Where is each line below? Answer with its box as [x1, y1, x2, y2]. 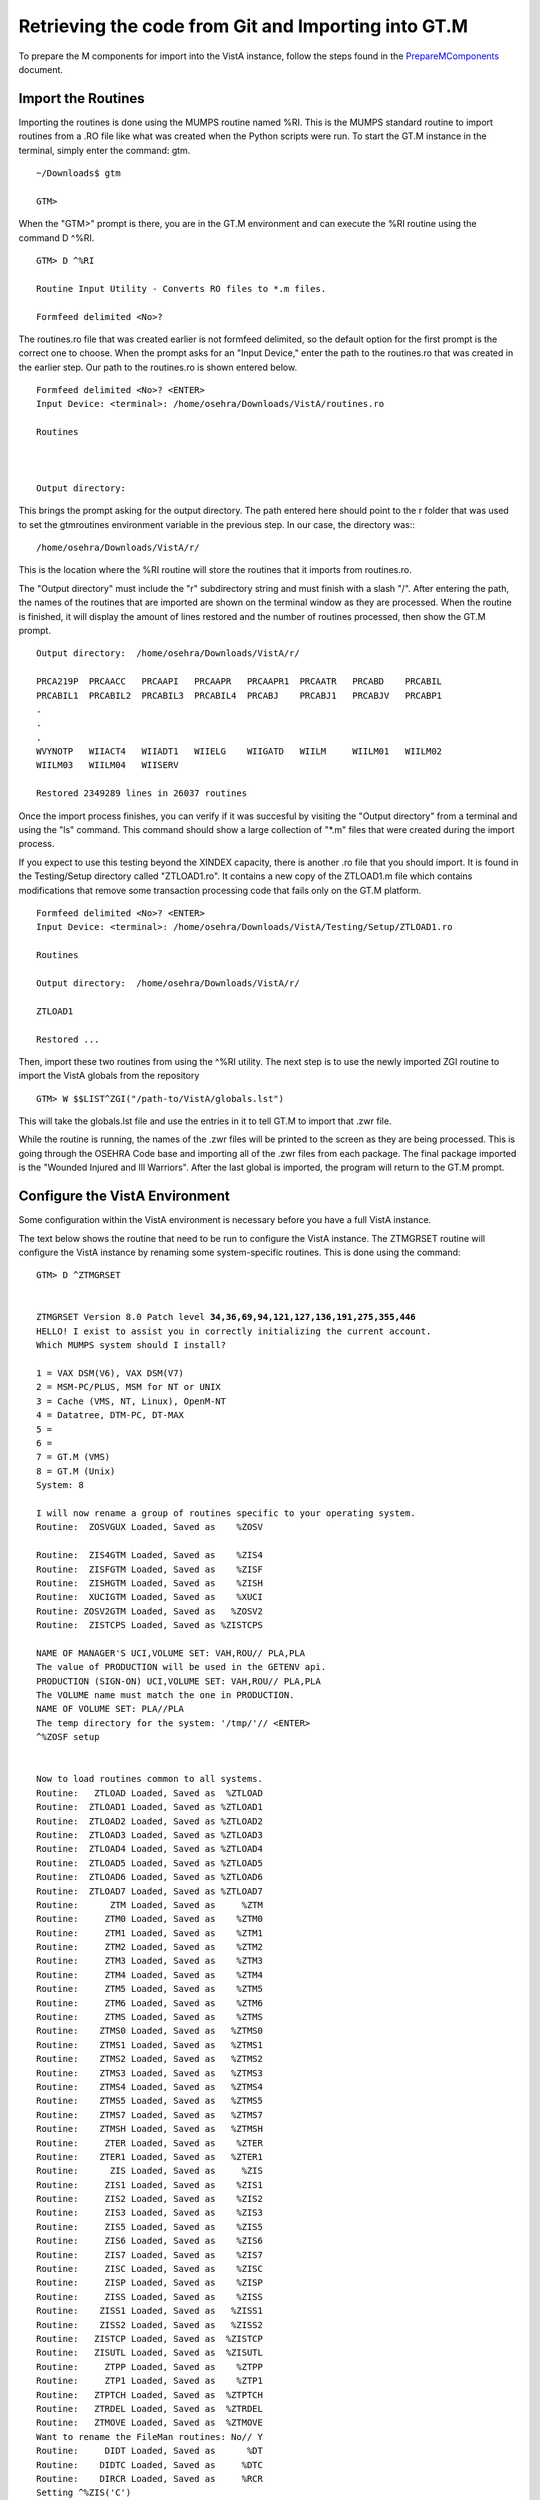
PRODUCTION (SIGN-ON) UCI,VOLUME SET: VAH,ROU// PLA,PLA [36, 1675, 322, 1687]
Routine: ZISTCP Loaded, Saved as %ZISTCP [36, 2333, 264, 2344]
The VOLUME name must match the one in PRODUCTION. [36, 1690, 295, 1701]
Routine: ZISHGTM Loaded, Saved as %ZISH [36, 1577, 264, 1589]
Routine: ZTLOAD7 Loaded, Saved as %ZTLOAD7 [36, 1885, 264, 1897]
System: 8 [36, 1480, 84, 1491]
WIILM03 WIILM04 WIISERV [36, 760, 179, 771]
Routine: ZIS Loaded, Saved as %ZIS [36, 2165, 264, 2177]
